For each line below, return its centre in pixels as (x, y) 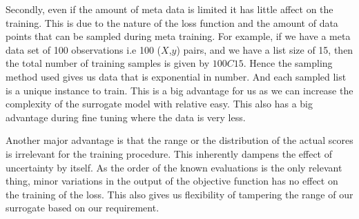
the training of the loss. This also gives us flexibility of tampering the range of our (179, 194)
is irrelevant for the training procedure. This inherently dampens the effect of (169, 153)
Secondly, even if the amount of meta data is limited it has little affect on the (169, 9)
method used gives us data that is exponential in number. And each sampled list (176, 76)
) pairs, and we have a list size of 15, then (265, 49)
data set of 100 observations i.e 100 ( (84, 49)
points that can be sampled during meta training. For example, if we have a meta (178, 36)
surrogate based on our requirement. (83, 208)
